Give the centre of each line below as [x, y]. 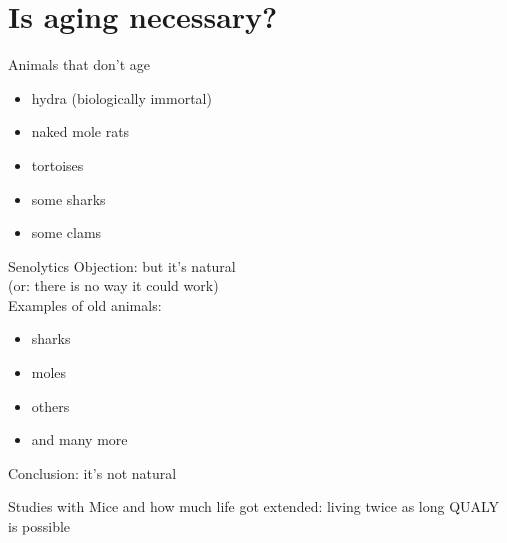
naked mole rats [80, 131]
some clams [66, 232]
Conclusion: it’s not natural [92, 472]
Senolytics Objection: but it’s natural [122, 265]
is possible [39, 526]
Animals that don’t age [79, 64]
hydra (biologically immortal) [121, 97]
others [50, 405]
